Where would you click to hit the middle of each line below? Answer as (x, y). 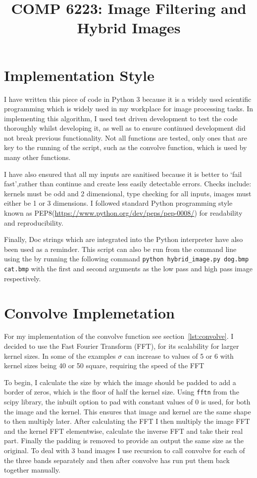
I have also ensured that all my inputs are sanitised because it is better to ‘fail (123, 174)
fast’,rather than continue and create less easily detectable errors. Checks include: (128, 184)
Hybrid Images (129, 28)
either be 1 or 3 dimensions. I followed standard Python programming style (118, 203)
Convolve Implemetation (89, 312)
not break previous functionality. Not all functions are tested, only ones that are (126, 137)
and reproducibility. (34, 222)
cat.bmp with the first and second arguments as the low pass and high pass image (128, 269)
